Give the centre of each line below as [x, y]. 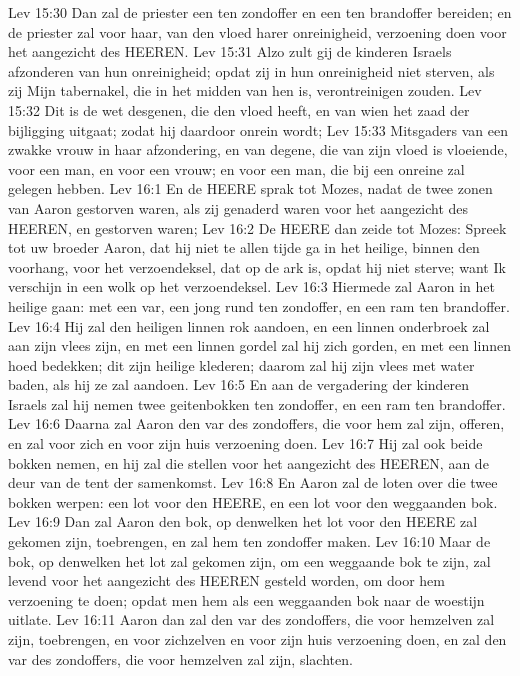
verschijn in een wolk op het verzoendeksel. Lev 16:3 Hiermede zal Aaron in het [251, 286]
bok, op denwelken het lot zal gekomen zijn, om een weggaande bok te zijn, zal [249, 560]
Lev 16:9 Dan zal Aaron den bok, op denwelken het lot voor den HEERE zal [243, 521]
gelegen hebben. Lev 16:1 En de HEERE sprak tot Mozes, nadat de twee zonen [250, 188]
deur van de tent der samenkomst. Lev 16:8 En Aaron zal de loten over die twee [253, 482]
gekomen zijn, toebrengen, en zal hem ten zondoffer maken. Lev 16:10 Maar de [249, 541]
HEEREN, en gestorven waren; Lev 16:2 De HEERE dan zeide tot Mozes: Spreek [257, 227]
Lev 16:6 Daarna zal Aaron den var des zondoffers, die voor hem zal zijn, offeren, [256, 423]
